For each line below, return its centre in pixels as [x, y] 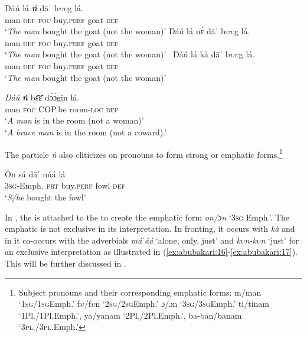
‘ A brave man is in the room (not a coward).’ [86, 132]
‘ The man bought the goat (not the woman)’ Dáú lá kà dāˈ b [117, 54]
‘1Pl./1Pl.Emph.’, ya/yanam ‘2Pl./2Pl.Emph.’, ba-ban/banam [130, 315]
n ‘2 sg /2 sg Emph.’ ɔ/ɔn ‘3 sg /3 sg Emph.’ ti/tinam [182, 304]
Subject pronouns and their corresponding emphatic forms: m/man [140, 292]
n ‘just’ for [280, 240]
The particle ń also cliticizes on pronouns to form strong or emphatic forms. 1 [144, 153]
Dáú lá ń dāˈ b [32, 8]
